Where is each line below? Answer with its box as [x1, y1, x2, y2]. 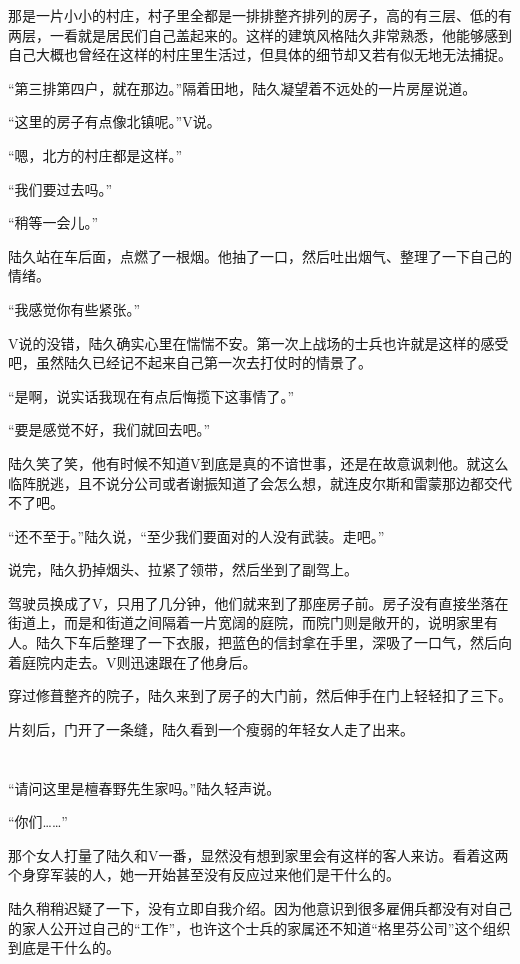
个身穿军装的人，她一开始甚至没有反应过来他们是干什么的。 [8, 864, 400, 885]
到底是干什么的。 [8, 937, 120, 958]
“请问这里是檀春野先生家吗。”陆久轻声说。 [8, 777, 281, 798]
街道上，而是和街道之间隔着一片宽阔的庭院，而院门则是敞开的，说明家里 [8, 612, 484, 633]
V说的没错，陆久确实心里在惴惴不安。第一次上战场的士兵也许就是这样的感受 [8, 332, 509, 353]
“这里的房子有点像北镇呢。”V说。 [8, 111, 221, 132]
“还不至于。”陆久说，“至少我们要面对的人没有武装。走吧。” [8, 525, 385, 546]
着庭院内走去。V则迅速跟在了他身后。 [8, 651, 257, 672]
